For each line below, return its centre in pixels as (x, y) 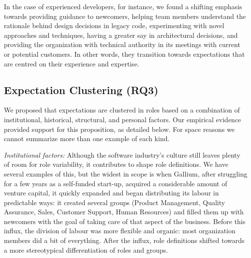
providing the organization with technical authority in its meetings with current (122, 44)
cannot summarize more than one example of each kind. (87, 138)
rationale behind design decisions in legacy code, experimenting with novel (114, 25)
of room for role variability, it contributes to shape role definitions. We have (116, 164)
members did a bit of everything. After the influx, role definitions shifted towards (124, 240)
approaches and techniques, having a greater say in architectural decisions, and (121, 35)
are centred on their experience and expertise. (72, 63)
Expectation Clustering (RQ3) (81, 89)
